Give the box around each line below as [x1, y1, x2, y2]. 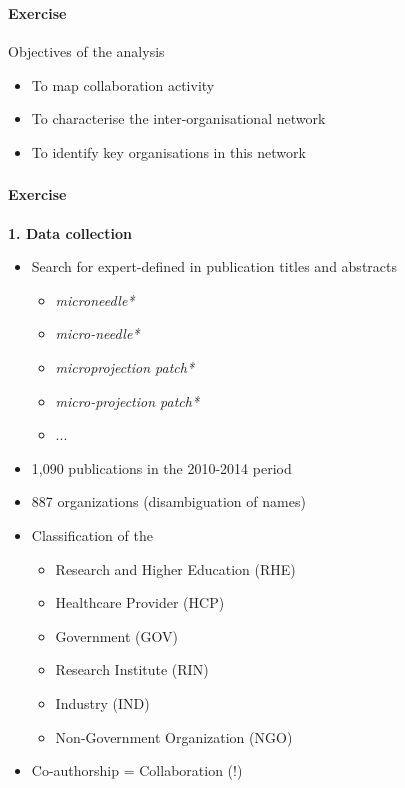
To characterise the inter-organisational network [31, 108, 326, 129]
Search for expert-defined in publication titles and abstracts [31, 256, 397, 277]
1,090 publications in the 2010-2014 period [31, 457, 292, 478]
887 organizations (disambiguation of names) [31, 491, 306, 512]
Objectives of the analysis [8, 41, 165, 62]
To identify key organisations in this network [31, 141, 306, 162]
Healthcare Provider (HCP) [55, 592, 225, 613]
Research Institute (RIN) [55, 659, 209, 680]
